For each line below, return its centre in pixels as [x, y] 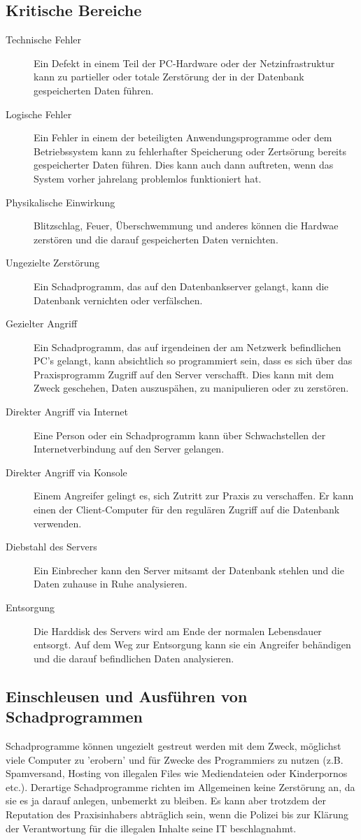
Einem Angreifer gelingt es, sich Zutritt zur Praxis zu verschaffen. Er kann [194, 496]
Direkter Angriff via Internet [67, 412]
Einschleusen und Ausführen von [127, 696]
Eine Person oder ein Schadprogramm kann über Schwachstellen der [180, 435]
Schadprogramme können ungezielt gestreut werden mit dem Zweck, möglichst [174, 745]
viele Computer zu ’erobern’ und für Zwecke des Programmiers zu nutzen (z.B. [175, 759]
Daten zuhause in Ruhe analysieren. [111, 584]
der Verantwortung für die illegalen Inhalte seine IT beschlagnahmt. [151, 828]
